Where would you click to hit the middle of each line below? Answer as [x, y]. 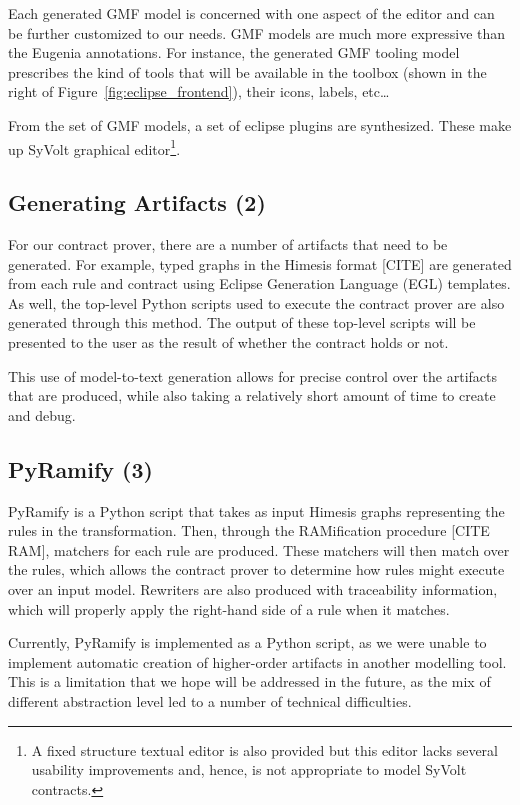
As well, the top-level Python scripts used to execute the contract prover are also [256, 302]
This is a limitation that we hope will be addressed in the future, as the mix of [249, 681]
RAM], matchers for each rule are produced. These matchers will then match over [259, 549]
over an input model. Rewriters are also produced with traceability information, [253, 588]
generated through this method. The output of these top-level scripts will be [242, 322]
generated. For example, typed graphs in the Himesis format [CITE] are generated [260, 263]
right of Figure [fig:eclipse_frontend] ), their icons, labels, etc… [199, 91]
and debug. [42, 414]
